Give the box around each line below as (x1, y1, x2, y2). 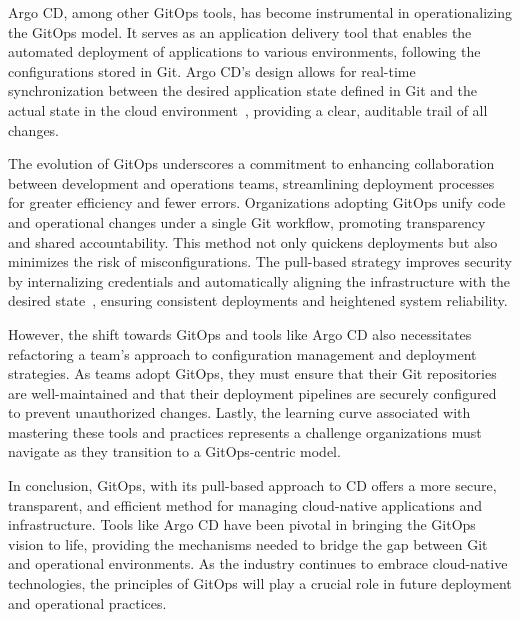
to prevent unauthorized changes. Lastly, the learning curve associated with (8, 402, 471, 423)
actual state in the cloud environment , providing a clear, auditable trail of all (8, 99, 488, 120)
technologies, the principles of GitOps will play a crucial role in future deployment (8, 573, 512, 594)
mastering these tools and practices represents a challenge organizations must (8, 421, 482, 442)
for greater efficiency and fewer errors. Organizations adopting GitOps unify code (8, 192, 506, 213)
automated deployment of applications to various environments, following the (8, 41, 481, 62)
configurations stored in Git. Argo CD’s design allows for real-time (8, 60, 416, 81)
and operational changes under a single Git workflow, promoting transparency (8, 211, 486, 232)
